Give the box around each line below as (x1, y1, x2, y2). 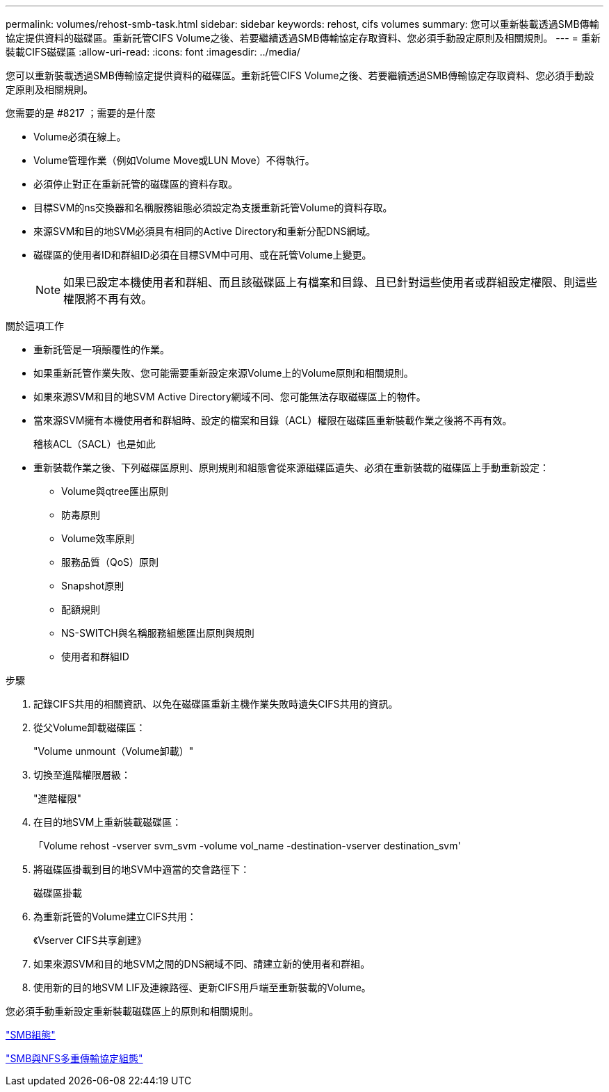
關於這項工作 (6, 320, 64, 332)
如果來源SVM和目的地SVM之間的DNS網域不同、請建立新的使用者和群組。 (33, 958, 371, 970)
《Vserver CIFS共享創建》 (33, 934, 147, 946)
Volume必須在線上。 (33, 131, 127, 142)
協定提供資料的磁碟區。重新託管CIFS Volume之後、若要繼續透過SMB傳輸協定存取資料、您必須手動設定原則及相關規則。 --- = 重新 (6, 32, 601, 44)
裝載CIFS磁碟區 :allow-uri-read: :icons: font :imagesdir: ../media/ (6, 46, 300, 58)
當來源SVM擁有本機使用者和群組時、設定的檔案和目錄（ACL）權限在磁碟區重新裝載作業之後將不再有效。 (33, 414, 512, 426)
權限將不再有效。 (63, 292, 153, 306)
